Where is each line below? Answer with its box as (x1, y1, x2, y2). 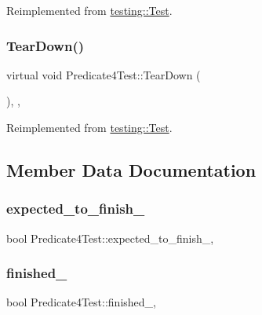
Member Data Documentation (6, 157, 257, 181)
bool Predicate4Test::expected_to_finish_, (6, 229, 214, 246)
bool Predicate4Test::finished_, (6, 294, 156, 310)
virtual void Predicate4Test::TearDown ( (6, 66, 201, 82)
